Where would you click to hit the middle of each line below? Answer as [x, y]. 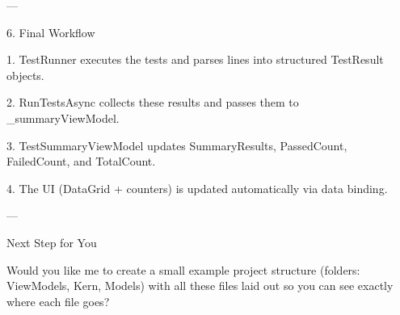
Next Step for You [52, 242]
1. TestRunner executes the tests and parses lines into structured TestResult [195, 59]
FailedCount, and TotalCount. [81, 161]
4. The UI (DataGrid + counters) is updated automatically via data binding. [197, 188]
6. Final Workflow [51, 32]
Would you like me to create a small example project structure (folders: [183, 269]
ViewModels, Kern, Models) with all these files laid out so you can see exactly [200, 286]
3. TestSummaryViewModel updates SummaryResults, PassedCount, [177, 145]
